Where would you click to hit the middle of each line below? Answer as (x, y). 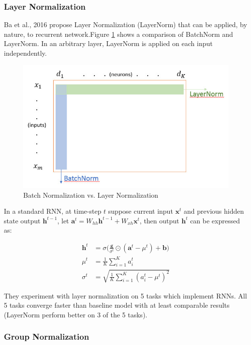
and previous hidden (214, 211)
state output (22, 220)
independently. (25, 53)
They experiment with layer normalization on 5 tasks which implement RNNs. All (125, 295)
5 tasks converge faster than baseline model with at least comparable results (117, 305)
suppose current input (140, 211)
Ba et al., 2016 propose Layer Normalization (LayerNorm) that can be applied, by (125, 24)
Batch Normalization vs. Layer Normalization (91, 195)
